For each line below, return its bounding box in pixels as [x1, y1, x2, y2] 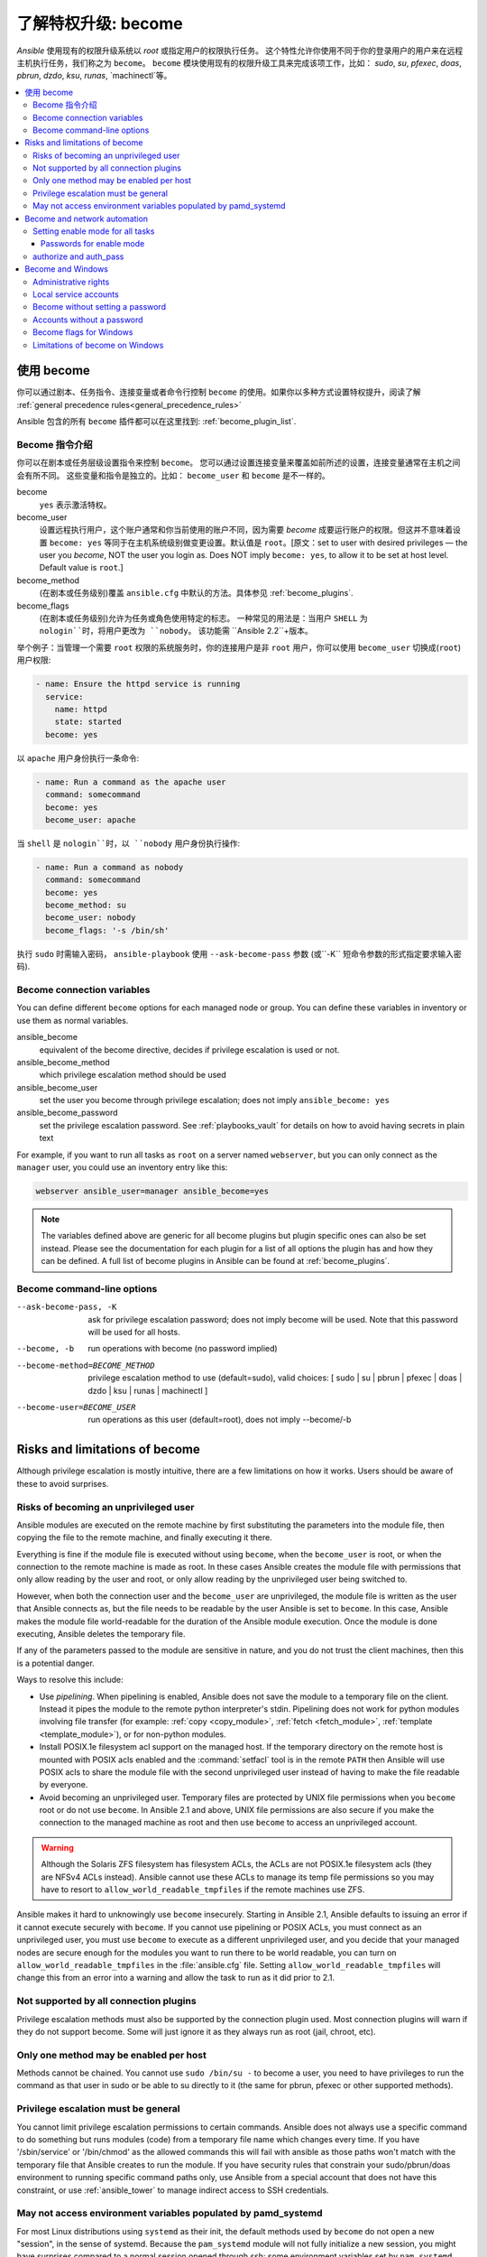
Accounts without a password [32, 314, 143, 325]
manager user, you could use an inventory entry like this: [16, 1162, 228, 1173]
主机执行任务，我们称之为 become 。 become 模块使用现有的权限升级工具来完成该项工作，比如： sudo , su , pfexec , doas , [16, 57, 462, 68]
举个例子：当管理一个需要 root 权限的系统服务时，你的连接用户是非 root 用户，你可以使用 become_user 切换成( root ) [16, 642, 462, 653]
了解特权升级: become [16, 14, 184, 33]
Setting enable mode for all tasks [32, 226, 155, 237]
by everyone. [39, 1779, 88, 1790]
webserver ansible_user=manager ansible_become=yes [35, 1186, 270, 1196]
